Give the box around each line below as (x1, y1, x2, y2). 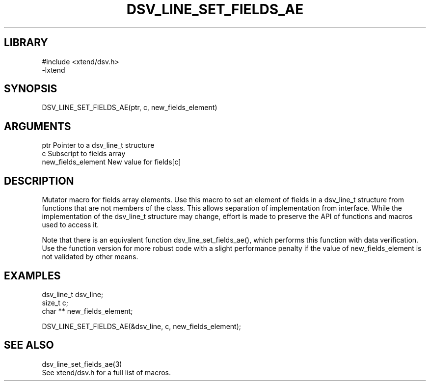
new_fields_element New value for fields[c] (42, 158, 181, 166)
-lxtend (42, 65, 65, 74)
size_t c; (42, 298, 68, 307)
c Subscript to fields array (42, 149, 126, 158)
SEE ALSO (4, 339, 54, 352)
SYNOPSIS (4, 82, 57, 95)
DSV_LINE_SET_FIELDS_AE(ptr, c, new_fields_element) (42, 103, 217, 112)
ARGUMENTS (4, 120, 71, 133)
